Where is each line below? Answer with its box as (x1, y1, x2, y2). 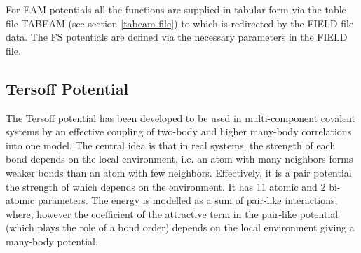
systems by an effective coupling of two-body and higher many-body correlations (6, 124, 352, 139)
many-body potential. (6, 233, 98, 248)
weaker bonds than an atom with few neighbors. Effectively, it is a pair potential (6, 165, 352, 179)
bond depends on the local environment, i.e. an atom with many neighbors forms (6, 151, 353, 166)
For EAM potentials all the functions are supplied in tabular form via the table (6, 2, 346, 16)
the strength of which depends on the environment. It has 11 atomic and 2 (6, 179, 326, 193)
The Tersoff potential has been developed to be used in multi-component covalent (6, 110, 356, 125)
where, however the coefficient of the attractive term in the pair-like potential (6, 206, 339, 221)
